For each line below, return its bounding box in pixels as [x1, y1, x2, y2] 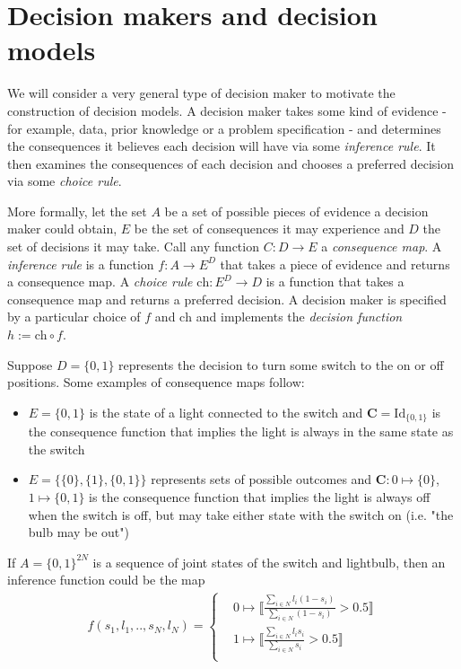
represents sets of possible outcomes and [151, 470, 372, 489]
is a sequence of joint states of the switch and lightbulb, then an [92, 552, 446, 571]
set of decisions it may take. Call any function [7, 237, 259, 256]
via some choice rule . [7, 172, 122, 190]
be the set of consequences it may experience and [134, 219, 404, 238]
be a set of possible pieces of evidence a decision [164, 201, 429, 220]
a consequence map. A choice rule [7, 272, 193, 291]
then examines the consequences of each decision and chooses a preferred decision [7, 154, 454, 172]
